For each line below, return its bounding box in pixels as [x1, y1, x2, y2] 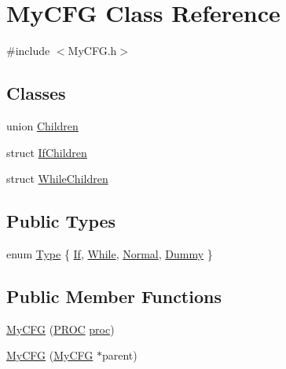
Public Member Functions [6, 283, 222, 308]
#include [6, 42, 50, 59]
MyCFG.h [68, 42, 117, 59]
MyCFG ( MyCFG [6, 347, 93, 364]
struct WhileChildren [6, 170, 108, 187]
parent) [101, 347, 137, 364]
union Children [6, 117, 79, 133]
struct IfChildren [6, 144, 87, 160]
